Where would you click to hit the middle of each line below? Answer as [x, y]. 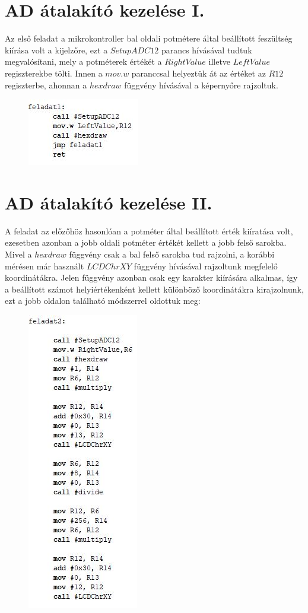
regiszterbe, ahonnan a [46, 85]
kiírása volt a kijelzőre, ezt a [56, 50]
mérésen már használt [45, 266]
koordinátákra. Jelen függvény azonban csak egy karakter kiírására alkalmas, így [151, 277]
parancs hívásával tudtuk [207, 50]
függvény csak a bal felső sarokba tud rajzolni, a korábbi [172, 254]
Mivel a [18, 254]
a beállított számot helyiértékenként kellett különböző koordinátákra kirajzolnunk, [154, 289]
